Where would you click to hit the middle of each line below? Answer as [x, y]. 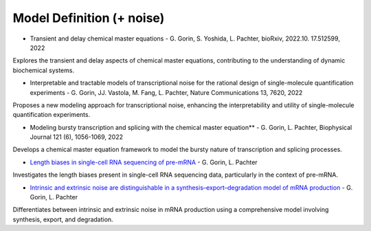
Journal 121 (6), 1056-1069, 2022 [77, 137]
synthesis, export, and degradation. [63, 219]
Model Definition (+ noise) [89, 18]
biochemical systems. [44, 70]
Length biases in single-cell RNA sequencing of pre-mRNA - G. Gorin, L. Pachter [144, 162]
